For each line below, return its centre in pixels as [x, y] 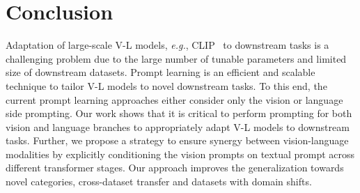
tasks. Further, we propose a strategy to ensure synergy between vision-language [177, 140]
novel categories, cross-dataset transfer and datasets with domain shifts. [159, 182]
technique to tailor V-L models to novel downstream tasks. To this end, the [166, 85]
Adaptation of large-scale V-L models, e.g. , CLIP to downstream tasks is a [167, 45]
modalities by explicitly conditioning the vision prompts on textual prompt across [180, 154]
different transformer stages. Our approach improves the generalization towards [175, 168]
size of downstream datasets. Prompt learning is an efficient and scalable [161, 72]
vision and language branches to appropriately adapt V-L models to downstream [178, 126]
